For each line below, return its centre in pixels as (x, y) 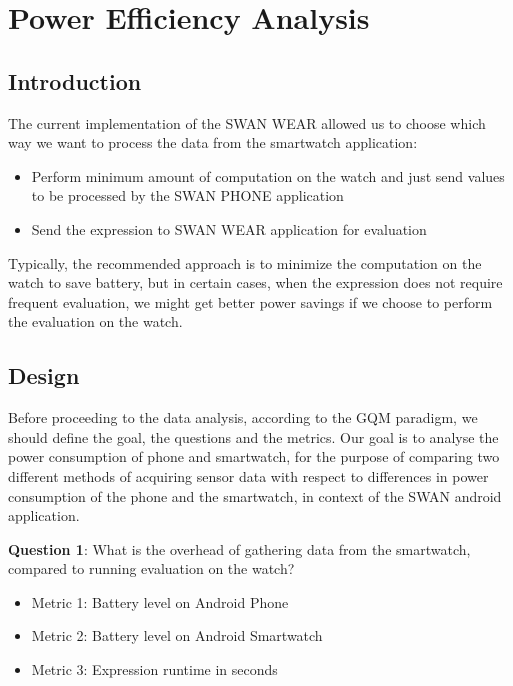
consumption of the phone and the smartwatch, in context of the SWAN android (255, 495)
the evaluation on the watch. (95, 321)
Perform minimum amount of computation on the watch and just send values (268, 175)
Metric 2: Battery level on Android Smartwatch (177, 635)
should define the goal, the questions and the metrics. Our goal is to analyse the (253, 436)
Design (44, 375)
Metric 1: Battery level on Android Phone (160, 601)
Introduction (75, 80)
